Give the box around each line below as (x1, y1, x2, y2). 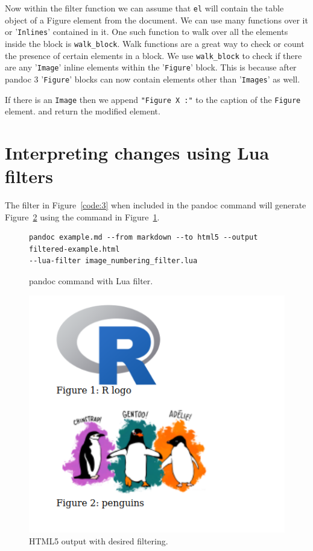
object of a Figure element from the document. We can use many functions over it (5, 13, 308, 26)
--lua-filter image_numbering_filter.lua (29, 257, 198, 266)
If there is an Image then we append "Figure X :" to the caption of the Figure (5, 93, 301, 105)
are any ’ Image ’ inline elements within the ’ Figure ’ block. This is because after (5, 61, 297, 73)
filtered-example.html (29, 244, 120, 254)
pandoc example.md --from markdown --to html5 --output (29, 233, 258, 242)
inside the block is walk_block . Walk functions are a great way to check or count (5, 37, 305, 49)
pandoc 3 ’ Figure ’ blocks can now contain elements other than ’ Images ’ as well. (5, 72, 300, 85)
